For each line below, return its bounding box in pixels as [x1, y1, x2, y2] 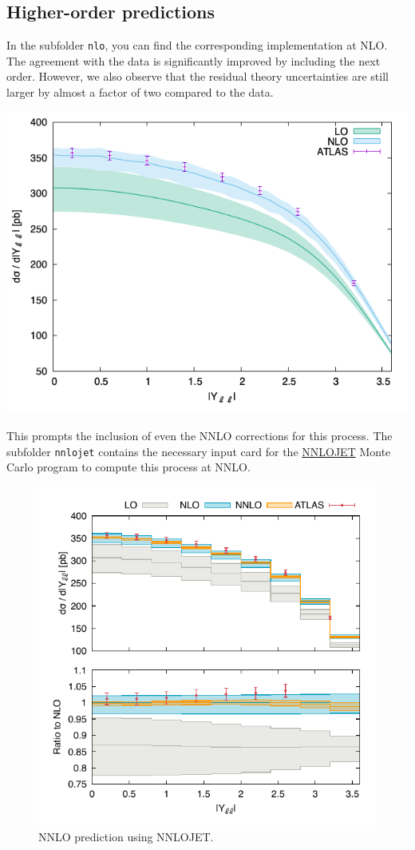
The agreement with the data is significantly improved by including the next [6, 52, 381, 69]
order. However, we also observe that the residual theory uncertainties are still [6, 68, 389, 85]
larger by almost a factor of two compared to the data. [6, 84, 274, 101]
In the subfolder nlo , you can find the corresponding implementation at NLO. [6, 37, 388, 54]
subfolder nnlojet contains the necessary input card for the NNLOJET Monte [6, 443, 391, 459]
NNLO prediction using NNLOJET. [38, 828, 214, 844]
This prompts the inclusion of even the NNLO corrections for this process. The [6, 427, 393, 444]
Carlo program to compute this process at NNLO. [6, 459, 251, 475]
